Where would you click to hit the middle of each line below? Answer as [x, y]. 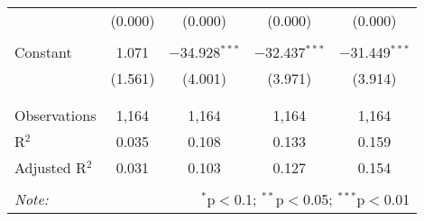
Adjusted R [51, 167]
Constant [43, 52]
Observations [55, 115]
